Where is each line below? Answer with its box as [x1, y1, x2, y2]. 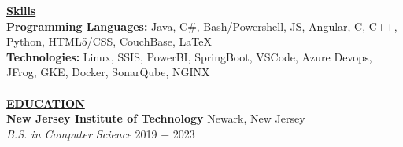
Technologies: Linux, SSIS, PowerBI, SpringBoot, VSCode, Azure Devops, [6, 48, 372, 64]
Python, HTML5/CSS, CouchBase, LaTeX [6, 33, 213, 50]
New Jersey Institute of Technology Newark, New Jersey [6, 110, 305, 127]
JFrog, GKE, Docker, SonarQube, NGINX [6, 64, 210, 80]
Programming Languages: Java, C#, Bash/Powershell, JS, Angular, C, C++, [6, 17, 397, 34]
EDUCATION [6, 94, 85, 111]
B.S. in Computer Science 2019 [6, 125, 157, 141]
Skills [6, 2, 36, 18]
